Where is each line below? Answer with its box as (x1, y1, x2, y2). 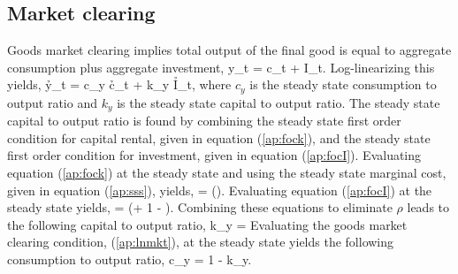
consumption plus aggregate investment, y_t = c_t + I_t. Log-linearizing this (7, 57, 435, 76)
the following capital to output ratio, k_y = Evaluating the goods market (7, 215, 408, 233)
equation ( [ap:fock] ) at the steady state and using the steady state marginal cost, (7, 164, 447, 182)
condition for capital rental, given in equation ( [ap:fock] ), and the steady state (7, 128, 431, 147)
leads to (407, 198, 450, 217)
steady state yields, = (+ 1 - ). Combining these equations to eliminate (7, 198, 393, 217)
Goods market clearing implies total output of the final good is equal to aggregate (7, 41, 452, 59)
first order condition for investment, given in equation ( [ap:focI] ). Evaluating (7, 146, 422, 164)
